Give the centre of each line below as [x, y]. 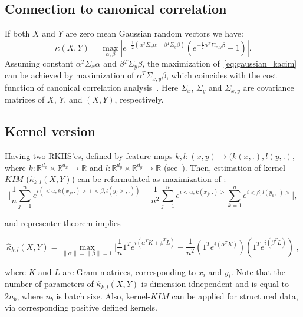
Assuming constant [39, 63]
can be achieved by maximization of [70, 75]
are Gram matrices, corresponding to [129, 271]
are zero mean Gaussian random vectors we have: [154, 33]
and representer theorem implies [63, 222]
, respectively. [139, 99]
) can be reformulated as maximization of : [149, 179]
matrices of [25, 99]
